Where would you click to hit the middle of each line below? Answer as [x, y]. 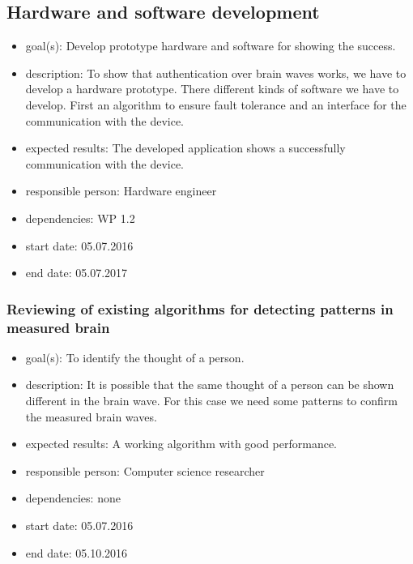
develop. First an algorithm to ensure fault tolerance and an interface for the [216, 104]
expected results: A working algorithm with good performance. [181, 444]
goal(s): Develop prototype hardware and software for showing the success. [211, 46]
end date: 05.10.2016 [77, 552]
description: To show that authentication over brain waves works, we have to [216, 73]
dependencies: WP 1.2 [80, 218]
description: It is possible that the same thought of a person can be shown [210, 385]
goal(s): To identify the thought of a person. [135, 357]
